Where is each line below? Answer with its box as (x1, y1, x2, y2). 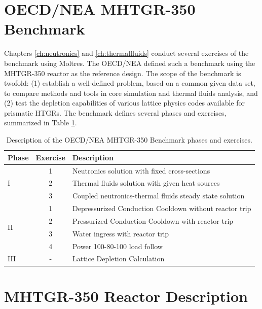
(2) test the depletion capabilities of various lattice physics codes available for (4, 97, 245, 108)
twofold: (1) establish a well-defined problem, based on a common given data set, (4, 78, 255, 88)
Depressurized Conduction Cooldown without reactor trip (72, 203, 251, 214)
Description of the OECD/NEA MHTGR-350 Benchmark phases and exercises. (6, 134, 252, 145)
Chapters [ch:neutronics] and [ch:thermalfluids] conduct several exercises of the (4, 48, 249, 58)
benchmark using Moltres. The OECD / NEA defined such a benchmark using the (4, 57, 255, 68)
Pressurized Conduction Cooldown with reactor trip (72, 215, 234, 226)
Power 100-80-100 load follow (72, 241, 163, 251)
